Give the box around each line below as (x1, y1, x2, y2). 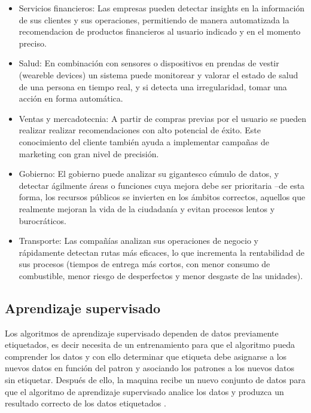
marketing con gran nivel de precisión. (19, 147, 159, 160)
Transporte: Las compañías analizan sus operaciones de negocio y (19, 234, 258, 247)
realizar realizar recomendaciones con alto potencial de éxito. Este (19, 124, 261, 136)
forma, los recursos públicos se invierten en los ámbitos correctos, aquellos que (19, 191, 306, 203)
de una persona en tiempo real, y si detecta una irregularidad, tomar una (19, 80, 287, 93)
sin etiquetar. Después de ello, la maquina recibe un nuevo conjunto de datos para (5, 374, 306, 386)
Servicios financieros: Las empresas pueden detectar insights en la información (19, 2, 305, 14)
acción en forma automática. (19, 92, 123, 105)
